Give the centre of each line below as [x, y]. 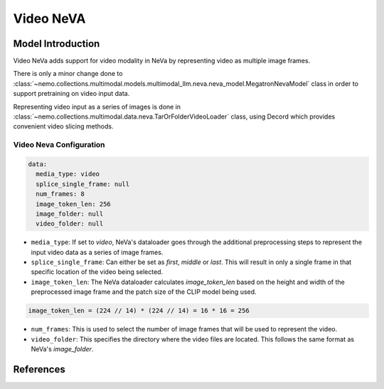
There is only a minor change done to [68, 74]
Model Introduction [57, 44]
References [39, 369]
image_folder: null [70, 214]
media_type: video [68, 174]
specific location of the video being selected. [97, 272]
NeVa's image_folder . [62, 349]
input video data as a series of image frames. [97, 252]
